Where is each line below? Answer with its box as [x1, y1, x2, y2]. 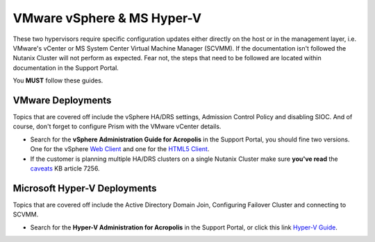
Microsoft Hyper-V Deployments [12, 182, 157, 194]
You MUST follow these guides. [12, 76, 103, 85]
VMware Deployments [12, 94, 112, 106]
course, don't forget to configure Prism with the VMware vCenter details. [12, 122, 222, 131]
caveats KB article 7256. [30, 164, 100, 173]
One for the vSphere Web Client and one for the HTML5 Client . [30, 145, 210, 153]
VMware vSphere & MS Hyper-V [12, 10, 201, 26]
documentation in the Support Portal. [12, 63, 119, 72]
